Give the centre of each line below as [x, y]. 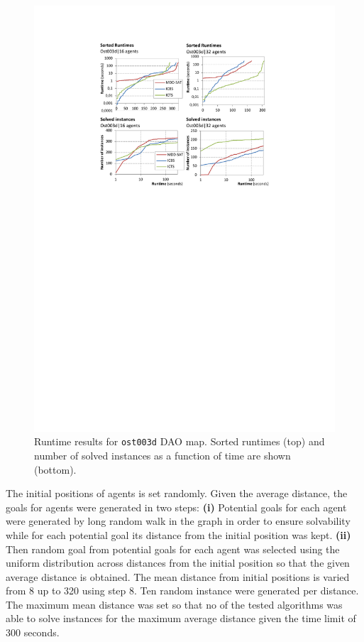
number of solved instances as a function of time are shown [162, 455]
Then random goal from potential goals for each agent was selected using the [173, 549]
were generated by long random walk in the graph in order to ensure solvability [178, 521]
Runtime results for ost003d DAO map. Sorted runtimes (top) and [180, 441]
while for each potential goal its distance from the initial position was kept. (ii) [178, 534]
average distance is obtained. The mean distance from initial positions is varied [178, 576]
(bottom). [55, 469]
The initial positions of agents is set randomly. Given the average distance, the [177, 493]
